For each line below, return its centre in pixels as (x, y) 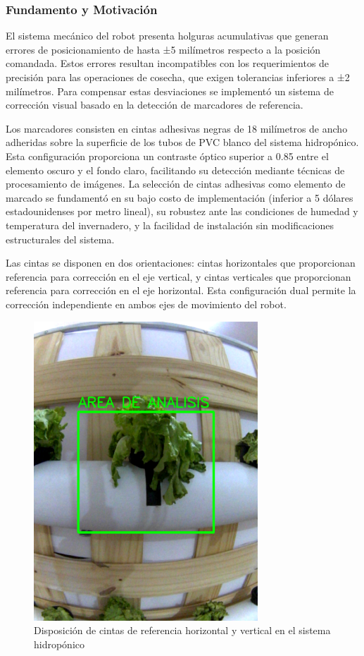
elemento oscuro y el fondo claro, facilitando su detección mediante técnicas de (175, 170)
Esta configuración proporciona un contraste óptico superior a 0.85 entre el (167, 156)
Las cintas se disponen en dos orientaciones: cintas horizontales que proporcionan (181, 263)
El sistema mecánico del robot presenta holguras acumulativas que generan (167, 36)
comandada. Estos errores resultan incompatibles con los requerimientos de (168, 63)
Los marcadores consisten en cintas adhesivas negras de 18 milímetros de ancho (177, 128)
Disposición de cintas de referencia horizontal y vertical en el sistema (182, 630)
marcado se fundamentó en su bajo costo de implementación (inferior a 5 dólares (180, 197)
